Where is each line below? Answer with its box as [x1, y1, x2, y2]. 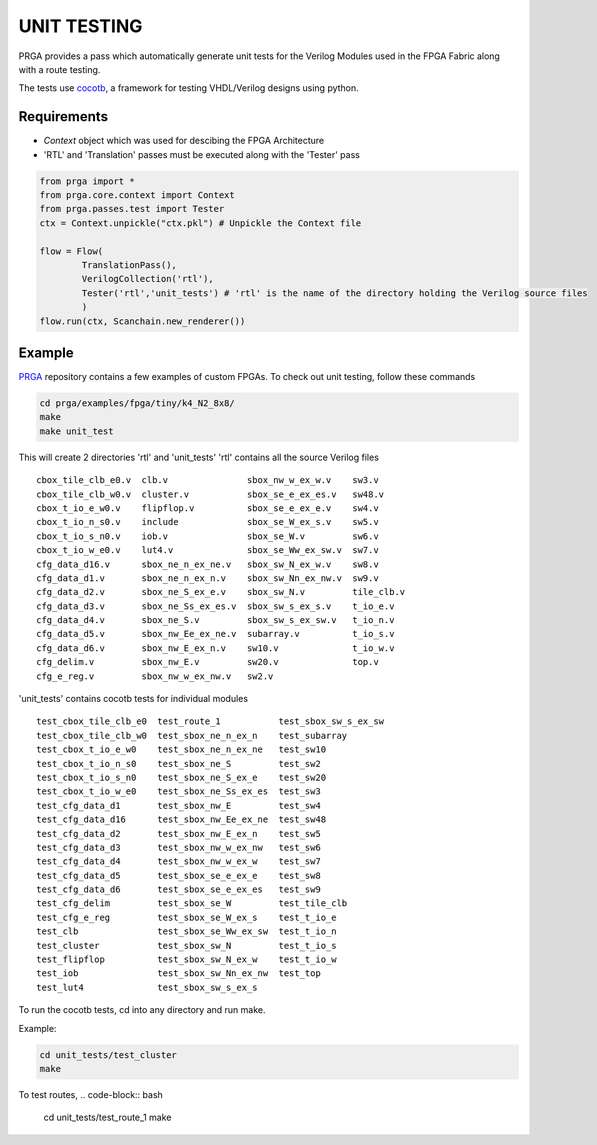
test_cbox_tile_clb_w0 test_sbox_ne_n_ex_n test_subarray [36, 730, 348, 741]
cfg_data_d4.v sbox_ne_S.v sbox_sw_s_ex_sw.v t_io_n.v [36, 615, 395, 626]
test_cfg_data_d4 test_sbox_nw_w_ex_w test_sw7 [36, 856, 322, 867]
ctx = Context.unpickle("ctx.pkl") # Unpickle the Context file [39, 217, 362, 229]
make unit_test [39, 425, 114, 437]
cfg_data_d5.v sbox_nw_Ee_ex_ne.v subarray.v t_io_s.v [36, 628, 395, 640]
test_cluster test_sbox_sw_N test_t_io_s [36, 940, 337, 951]
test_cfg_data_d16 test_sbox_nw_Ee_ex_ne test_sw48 [36, 814, 327, 825]
